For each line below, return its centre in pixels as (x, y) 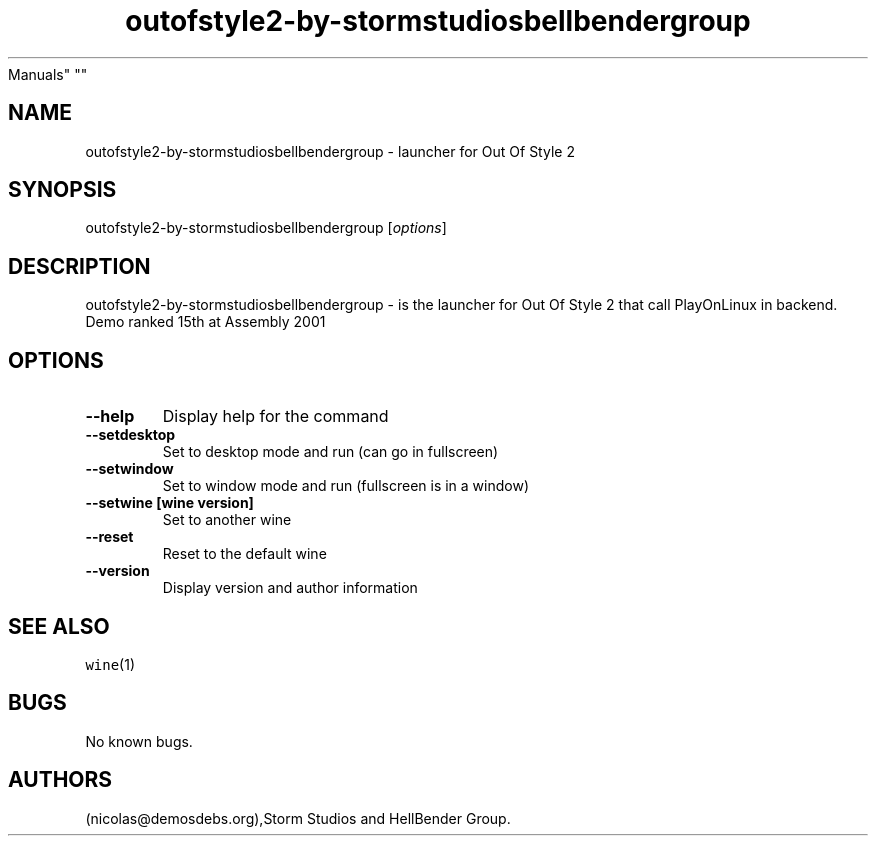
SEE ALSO (59, 626)
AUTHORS (60, 780)
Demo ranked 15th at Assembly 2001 (205, 322)
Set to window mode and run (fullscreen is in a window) (346, 486)
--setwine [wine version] (169, 503)
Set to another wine (227, 520)
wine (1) (110, 664)
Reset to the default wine (244, 554)
